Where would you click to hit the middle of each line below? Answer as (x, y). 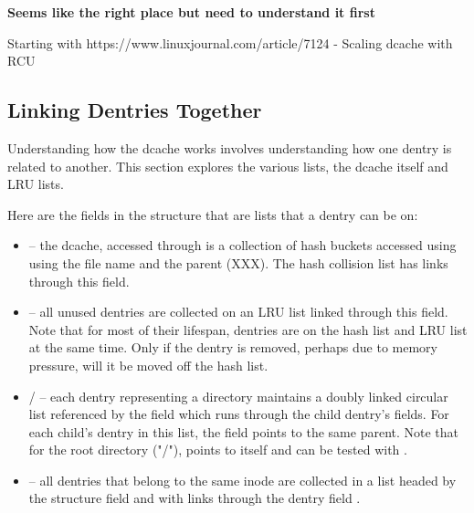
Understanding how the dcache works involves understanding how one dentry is (230, 147)
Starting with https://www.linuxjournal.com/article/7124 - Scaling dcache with (230, 42)
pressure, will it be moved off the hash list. (148, 365)
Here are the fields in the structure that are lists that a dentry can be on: (213, 214)
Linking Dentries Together (135, 110)
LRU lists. (36, 184)
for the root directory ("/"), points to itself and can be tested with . (218, 450)
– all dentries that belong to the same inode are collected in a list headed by (242, 480)
